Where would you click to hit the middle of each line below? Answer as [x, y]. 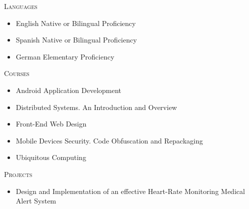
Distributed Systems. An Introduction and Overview [96, 107]
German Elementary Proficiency [65, 56]
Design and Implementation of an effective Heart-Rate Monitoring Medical [130, 191]
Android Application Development [69, 90]
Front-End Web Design [51, 124]
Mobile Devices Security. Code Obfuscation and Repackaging [109, 140]
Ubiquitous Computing [51, 157]
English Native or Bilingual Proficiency [76, 23]
